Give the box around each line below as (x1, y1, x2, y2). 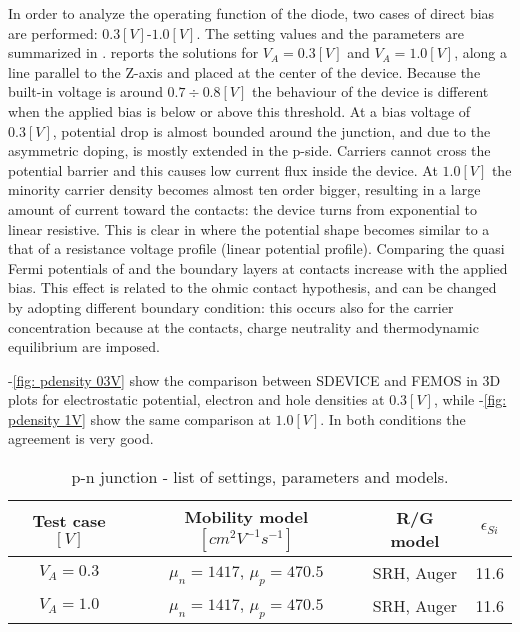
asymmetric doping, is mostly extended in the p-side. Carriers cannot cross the (8, 140, 491, 161)
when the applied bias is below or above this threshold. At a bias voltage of (8, 100, 471, 121)
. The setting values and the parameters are (196, 22, 464, 43)
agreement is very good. (8, 428, 154, 449)
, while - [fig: (433, 389, 507, 410)
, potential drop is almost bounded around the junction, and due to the (52, 120, 491, 141)
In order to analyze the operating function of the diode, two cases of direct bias (8, 3, 495, 23)
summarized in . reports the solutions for (8, 42, 259, 63)
